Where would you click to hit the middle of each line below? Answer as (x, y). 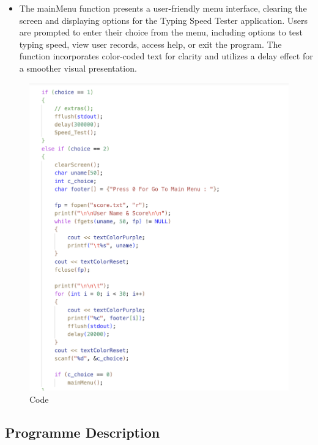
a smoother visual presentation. (78, 68)
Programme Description (83, 432)
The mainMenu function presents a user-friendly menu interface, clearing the (163, 8)
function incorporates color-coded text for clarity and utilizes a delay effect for (166, 56)
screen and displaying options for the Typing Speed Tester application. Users (163, 20)
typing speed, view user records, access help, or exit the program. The (150, 44)
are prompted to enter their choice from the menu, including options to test (161, 32)
